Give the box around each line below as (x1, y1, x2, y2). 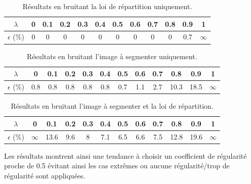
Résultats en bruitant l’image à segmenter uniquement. (27, 51, 197, 61)
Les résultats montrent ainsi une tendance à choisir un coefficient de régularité (4, 150, 247, 161)
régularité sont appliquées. (4, 170, 86, 180)
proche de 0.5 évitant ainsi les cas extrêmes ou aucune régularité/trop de (4, 160, 230, 171)
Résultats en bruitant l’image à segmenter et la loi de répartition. (11, 101, 214, 111)
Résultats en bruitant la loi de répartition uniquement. (22, 1, 192, 11)
